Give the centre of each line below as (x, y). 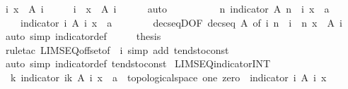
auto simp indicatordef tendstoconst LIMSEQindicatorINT (138, 63)
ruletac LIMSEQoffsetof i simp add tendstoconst (117, 49)
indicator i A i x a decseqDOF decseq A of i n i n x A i (181, 22)
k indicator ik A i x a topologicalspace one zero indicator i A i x (168, 77)
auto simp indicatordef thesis (83, 36)
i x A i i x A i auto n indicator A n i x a (167, 8)
